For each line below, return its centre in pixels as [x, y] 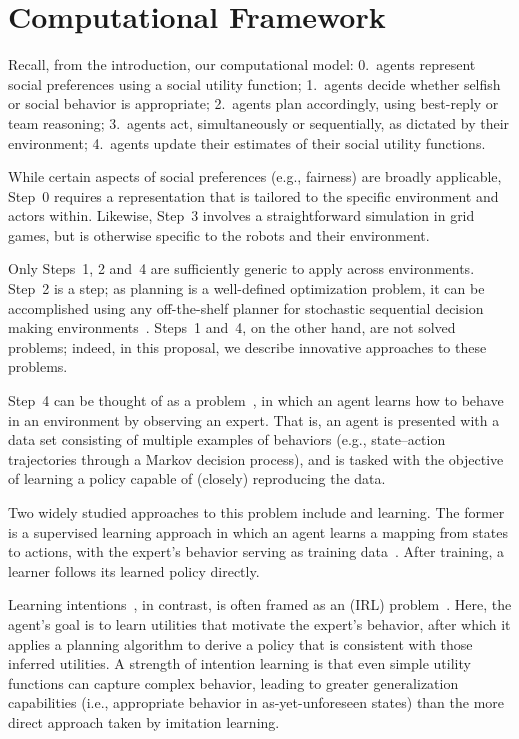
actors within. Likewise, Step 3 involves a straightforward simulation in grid [241, 215]
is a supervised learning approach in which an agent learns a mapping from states [258, 531]
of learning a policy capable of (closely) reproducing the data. [197, 478]
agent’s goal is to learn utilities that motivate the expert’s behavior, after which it [259, 623]
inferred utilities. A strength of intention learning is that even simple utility [239, 663]
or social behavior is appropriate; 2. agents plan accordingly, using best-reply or [253, 103]
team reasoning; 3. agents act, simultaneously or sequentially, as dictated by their [259, 122]
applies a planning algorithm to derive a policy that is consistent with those [240, 643]
